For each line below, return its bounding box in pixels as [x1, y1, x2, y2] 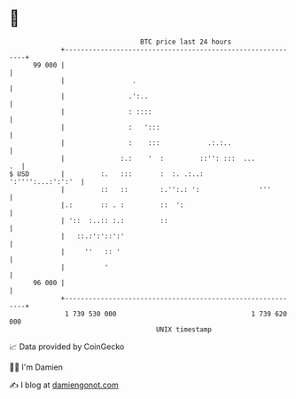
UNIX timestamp [155, 324, 213, 334]
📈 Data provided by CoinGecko [9, 341, 125, 352]
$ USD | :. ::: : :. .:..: [9, 169, 204, 179]
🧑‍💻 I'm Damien [9, 362, 64, 372]
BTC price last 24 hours [140, 37, 232, 46]
